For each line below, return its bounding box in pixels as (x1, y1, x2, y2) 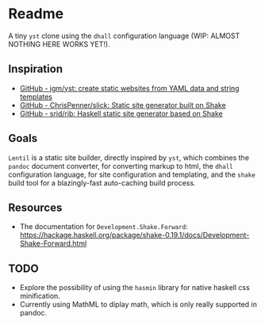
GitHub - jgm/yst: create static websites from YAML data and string (19, 83, 240, 93)
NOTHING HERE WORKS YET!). (8, 39, 110, 48)
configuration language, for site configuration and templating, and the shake (8, 170, 255, 179)
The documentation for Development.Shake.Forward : (19, 222, 188, 231)
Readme (8, 5, 64, 23)
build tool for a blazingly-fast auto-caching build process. (8, 178, 196, 187)
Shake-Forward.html (19, 239, 87, 248)
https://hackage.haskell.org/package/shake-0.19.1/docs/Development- (19, 231, 250, 240)
